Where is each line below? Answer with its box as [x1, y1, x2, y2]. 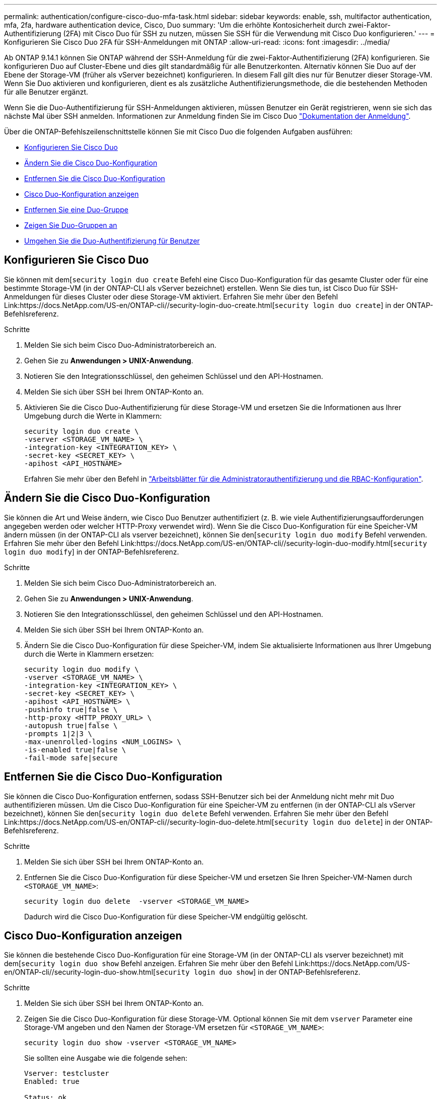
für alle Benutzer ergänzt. [4, 88, 89, 96]
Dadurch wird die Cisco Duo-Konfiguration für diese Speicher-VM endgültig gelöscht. [24, 912, 308, 921]
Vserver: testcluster [24, 1069, 109, 1078]
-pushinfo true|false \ [24, 705, 118, 714]
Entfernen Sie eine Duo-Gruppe [24, 205, 128, 214]
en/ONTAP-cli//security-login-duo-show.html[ [4, 968, 156, 977]
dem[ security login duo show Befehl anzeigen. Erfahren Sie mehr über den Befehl [4, 959, 293, 968]
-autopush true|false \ [24, 721, 118, 730]
